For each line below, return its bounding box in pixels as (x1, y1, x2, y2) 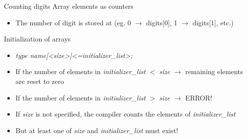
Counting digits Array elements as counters (4, 1, 134, 11)
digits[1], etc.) (192, 17, 234, 27)
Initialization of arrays (4, 34, 71, 44)
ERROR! (185, 92, 212, 102)
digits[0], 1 (146, 17, 178, 27)
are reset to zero (15, 76, 64, 86)
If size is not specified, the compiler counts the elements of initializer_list (15, 109, 236, 119)
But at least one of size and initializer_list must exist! (15, 125, 179, 135)
